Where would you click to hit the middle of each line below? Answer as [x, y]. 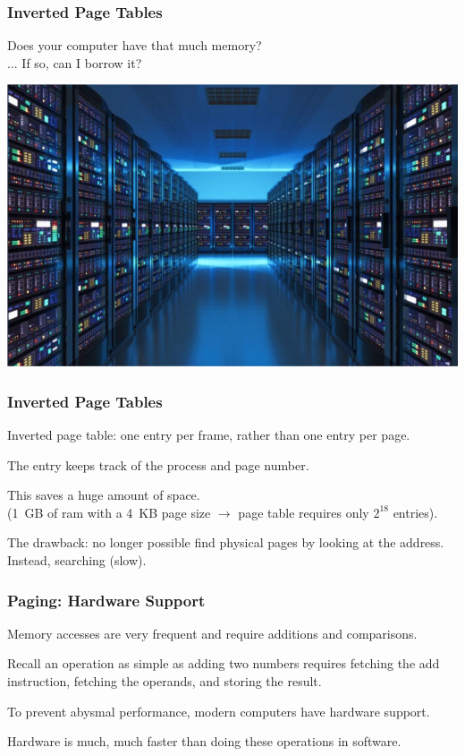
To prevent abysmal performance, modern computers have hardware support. [219, 711]
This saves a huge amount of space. [104, 495]
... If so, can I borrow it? [75, 62]
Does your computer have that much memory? [135, 45]
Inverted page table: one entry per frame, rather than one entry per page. [209, 435]
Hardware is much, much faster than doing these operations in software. [204, 741]
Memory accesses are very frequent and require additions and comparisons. [212, 633]
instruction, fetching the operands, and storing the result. [165, 681]
